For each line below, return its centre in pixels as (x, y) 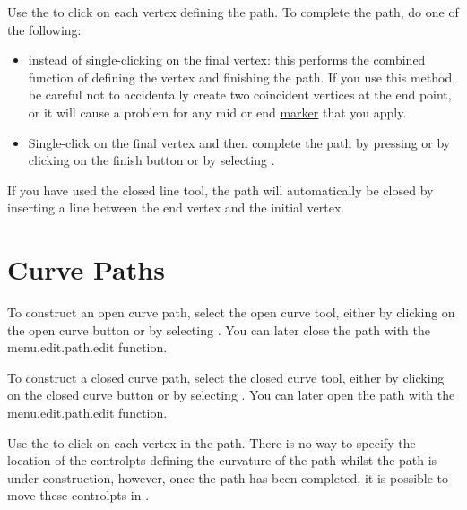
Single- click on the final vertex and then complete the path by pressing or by (239, 142)
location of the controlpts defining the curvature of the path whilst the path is (222, 460)
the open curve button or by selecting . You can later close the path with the (219, 329)
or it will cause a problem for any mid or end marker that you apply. (217, 112)
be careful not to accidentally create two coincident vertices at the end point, (240, 95)
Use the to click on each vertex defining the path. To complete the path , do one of (233, 12)
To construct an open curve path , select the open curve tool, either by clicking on (231, 312)
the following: (44, 29)
